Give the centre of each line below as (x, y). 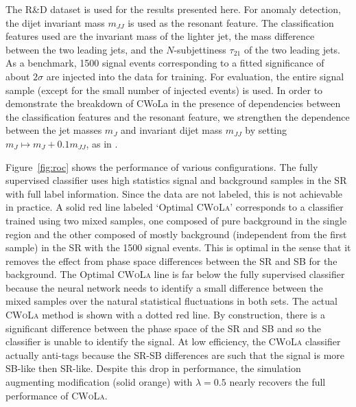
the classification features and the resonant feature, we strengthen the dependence (178, 116)
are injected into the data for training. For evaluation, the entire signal (195, 76)
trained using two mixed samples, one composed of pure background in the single (176, 220)
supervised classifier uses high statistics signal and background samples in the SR (176, 180)
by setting (266, 130)
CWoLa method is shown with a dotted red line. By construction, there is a (166, 315)
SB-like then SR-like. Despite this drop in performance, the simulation (153, 368)
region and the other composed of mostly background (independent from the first (176, 234)
